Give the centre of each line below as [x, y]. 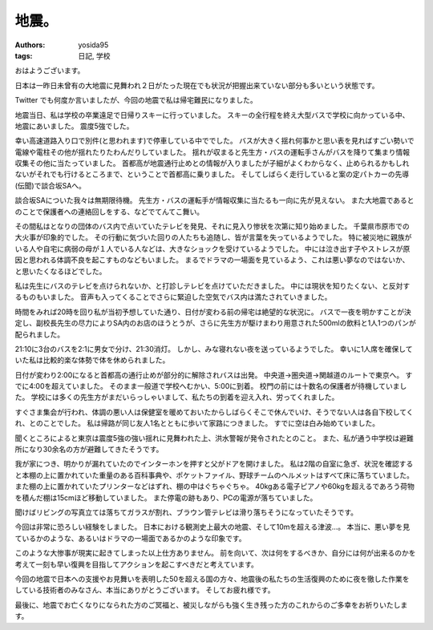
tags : [24, 55]
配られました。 [39, 334]
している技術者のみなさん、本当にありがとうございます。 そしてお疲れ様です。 [145, 590]
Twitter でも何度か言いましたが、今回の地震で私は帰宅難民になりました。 [136, 100]
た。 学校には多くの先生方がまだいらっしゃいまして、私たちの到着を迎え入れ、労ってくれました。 [177, 398]
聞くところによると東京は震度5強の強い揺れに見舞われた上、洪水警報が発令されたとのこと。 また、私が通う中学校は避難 [214, 438]
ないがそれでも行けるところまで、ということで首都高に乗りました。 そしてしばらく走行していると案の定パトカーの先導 [212, 174]
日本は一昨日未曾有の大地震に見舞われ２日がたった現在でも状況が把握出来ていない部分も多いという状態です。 [197, 85]
